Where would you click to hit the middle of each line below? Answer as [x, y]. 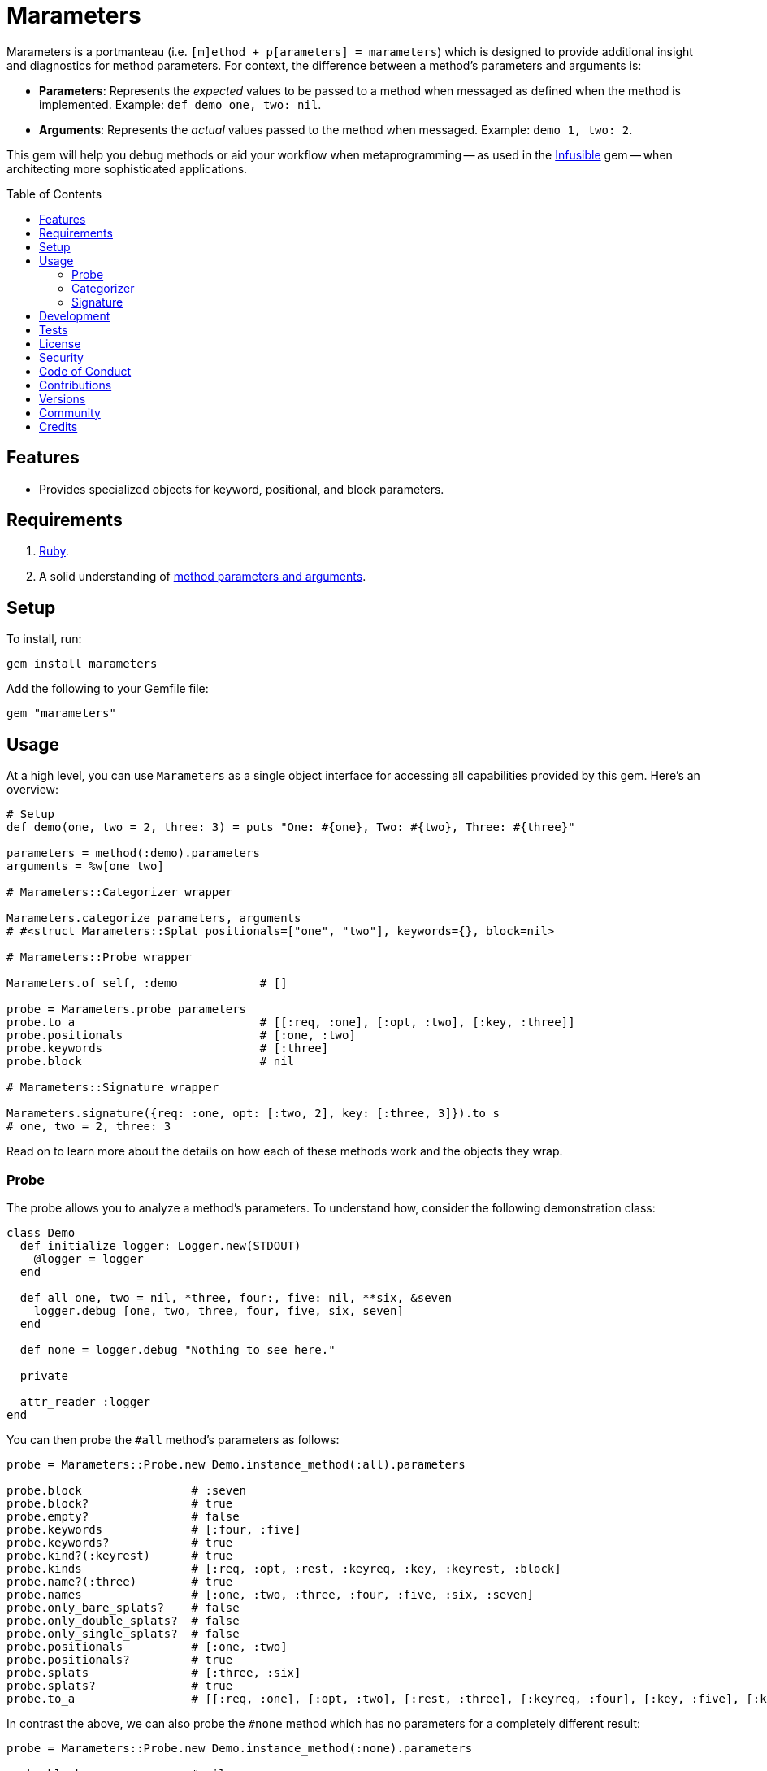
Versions [63, 398]
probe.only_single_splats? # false [123, 1633]
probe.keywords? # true [120, 1542]
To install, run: [44, 639]
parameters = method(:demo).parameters [133, 853]
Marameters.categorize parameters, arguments [154, 918]
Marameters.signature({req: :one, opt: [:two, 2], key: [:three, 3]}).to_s [253, 1114]
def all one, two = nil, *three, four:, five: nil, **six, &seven [236, 1297]
